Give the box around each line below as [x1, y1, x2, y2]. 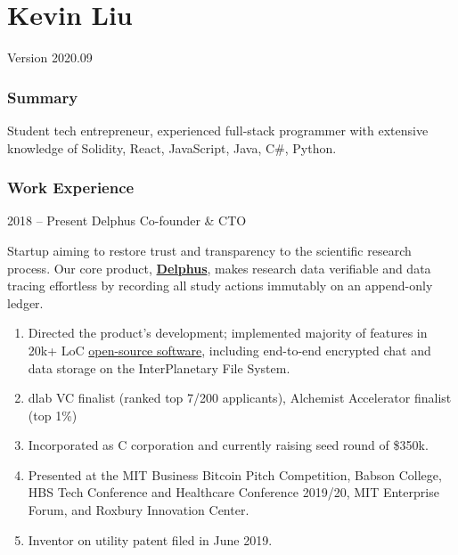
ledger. [7, 293, 44, 312]
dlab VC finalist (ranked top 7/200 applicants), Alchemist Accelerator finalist [28, 388, 452, 407]
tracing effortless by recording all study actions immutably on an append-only [7, 276, 433, 295]
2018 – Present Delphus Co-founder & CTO [7, 211, 247, 230]
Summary [7, 86, 78, 108]
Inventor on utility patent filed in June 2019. [28, 530, 273, 549]
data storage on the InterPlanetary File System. [28, 358, 290, 377]
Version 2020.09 [7, 48, 93, 67]
